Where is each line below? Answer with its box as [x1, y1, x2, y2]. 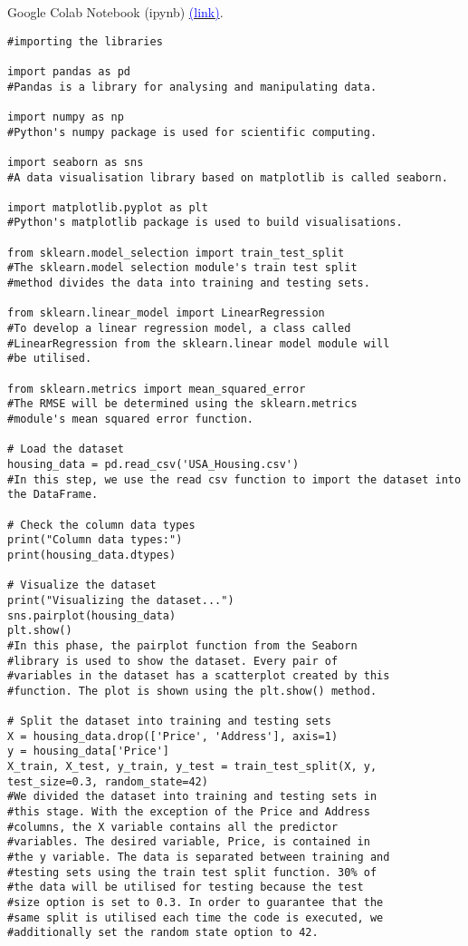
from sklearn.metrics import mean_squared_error [7, 382, 306, 395]
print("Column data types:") [7, 533, 183, 547]
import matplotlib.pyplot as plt [7, 200, 208, 214]
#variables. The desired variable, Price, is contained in [7, 835, 370, 849]
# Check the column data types [7, 518, 196, 532]
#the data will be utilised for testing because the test [7, 881, 364, 894]
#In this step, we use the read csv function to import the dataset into [7, 473, 462, 486]
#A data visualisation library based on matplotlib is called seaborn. [7, 171, 448, 184]
